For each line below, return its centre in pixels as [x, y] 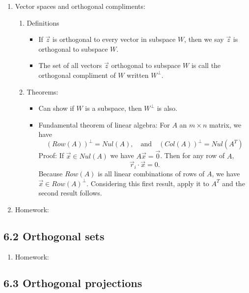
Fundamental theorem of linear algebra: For [104, 124]
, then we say [204, 39]
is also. [167, 108]
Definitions [43, 22]
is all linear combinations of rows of [151, 173]
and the [234, 183]
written [138, 75]
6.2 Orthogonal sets [54, 236]
